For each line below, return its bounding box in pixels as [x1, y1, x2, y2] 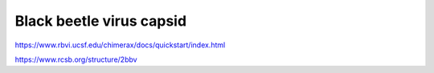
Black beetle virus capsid [14, 12, 187, 30]
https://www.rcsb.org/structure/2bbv [14, 55, 137, 64]
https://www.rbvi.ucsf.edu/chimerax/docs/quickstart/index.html [14, 40, 226, 50]
